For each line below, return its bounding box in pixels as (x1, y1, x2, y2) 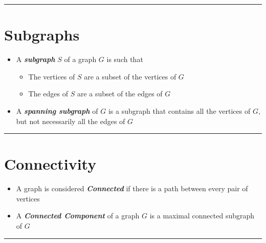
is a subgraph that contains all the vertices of (108, 105, 251, 116)
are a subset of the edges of (77, 88, 163, 99)
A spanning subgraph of (16, 105, 98, 116)
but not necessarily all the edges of (16, 115, 125, 126)
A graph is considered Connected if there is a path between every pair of (16, 183, 248, 194)
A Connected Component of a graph (16, 210, 140, 221)
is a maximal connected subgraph (149, 210, 255, 221)
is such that (106, 54, 143, 65)
